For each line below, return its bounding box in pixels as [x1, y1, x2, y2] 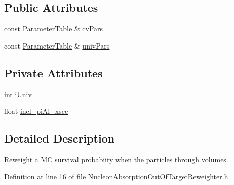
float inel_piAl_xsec [4, 106, 68, 116]
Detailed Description [4, 130, 115, 146]
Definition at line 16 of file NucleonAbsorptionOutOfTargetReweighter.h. [4, 171, 230, 181]
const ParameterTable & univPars [4, 40, 110, 51]
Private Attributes [4, 65, 103, 80]
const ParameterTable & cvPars [4, 23, 103, 34]
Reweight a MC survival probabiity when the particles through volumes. [4, 154, 228, 164]
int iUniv [4, 88, 32, 99]
